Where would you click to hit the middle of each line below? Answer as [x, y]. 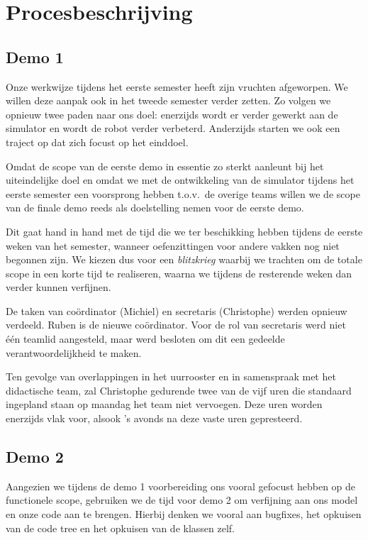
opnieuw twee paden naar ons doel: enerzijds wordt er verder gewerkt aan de [172, 114]
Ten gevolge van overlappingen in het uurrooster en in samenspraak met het [171, 376]
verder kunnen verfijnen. [58, 287]
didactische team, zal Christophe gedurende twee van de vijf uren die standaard [179, 390]
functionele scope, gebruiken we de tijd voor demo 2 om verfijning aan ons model [182, 500]
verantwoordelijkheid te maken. [74, 352]
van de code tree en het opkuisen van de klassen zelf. [121, 528]
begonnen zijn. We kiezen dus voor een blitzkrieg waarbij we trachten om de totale [184, 259]
